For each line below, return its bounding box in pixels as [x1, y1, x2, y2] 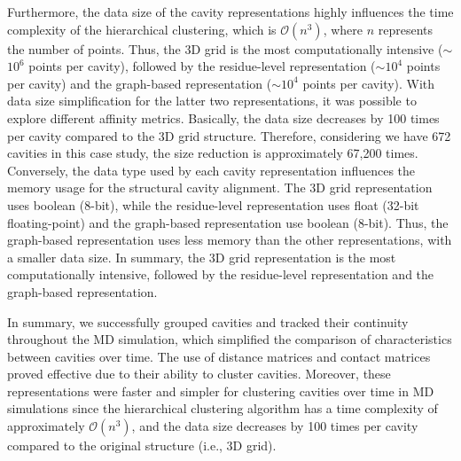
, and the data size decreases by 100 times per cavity [131, 417, 418, 435]
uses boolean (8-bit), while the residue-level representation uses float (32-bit [7, 195, 419, 214]
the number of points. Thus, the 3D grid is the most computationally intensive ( [7, 39, 443, 58]
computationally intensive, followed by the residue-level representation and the [7, 265, 434, 284]
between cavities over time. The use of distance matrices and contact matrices [7, 347, 431, 365]
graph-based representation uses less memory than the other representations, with [7, 230, 452, 249]
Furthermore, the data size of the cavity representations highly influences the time [7, 3, 454, 20]
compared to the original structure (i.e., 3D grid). [7, 436, 277, 455]
